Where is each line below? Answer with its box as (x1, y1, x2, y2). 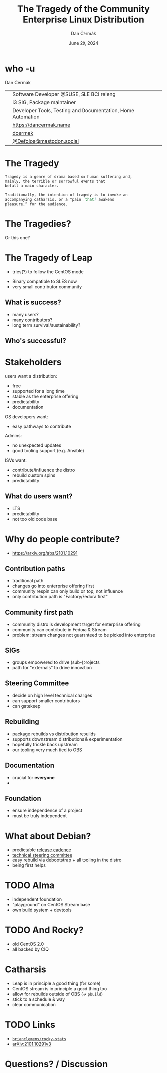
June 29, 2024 (68, 40, 99, 46)
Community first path (5, 608, 73, 617)
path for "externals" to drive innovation (12, 665, 92, 671)
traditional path (12, 578, 44, 584)
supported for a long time (12, 388, 65, 394)
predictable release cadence (12, 847, 71, 853)
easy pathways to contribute (12, 423, 71, 429)
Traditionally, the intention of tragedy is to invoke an (5, 192, 128, 198)
